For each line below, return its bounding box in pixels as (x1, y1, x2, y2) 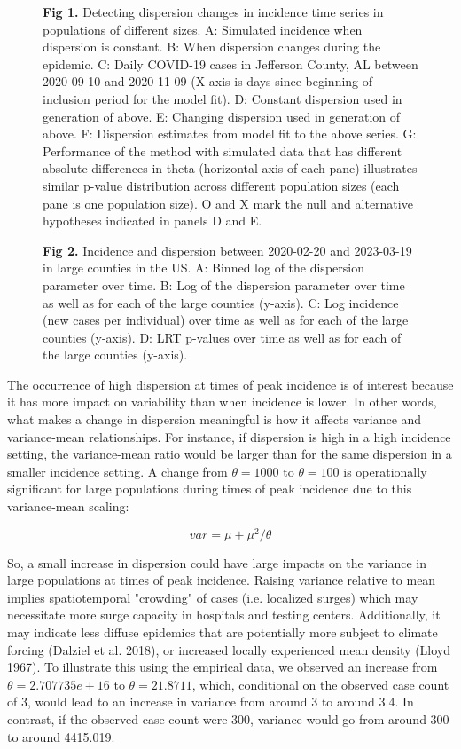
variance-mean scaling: (7, 497, 129, 516)
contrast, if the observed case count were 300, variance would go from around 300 (7, 710, 449, 729)
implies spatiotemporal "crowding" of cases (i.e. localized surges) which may (7, 587, 418, 606)
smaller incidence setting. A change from (7, 461, 228, 480)
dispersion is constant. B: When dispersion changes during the (43, 37, 381, 56)
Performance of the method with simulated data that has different (43, 141, 402, 160)
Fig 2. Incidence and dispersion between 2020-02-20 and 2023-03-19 (43, 240, 412, 259)
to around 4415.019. (7, 727, 115, 745)
